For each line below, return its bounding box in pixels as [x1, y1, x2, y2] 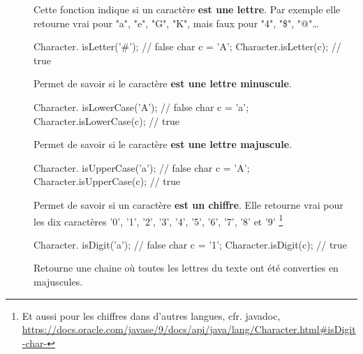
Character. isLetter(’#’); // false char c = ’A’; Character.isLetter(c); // [34, 39, 341, 54]
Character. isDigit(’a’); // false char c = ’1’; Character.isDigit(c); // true [34, 237, 347, 251]
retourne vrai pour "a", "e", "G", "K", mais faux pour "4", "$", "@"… [34, 15, 319, 30]
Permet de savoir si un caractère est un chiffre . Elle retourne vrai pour [34, 197, 343, 212]
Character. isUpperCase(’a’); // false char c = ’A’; [34, 160, 250, 175]
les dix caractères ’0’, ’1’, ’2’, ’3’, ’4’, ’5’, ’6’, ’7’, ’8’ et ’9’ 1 [34, 212, 283, 228]
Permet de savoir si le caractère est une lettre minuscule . [34, 76, 292, 91]
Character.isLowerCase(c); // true [34, 113, 179, 128]
